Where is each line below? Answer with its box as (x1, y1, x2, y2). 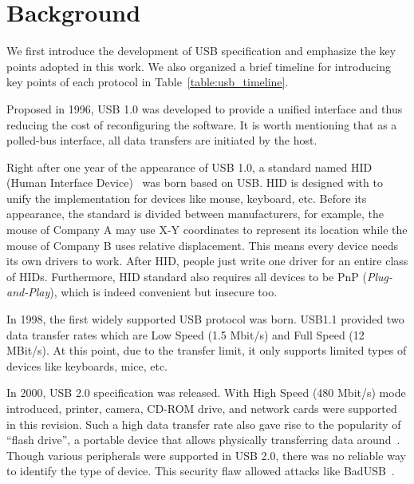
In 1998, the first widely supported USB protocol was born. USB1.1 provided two (6, 311, 404, 327)
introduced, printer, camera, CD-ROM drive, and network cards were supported (6, 400, 397, 416)
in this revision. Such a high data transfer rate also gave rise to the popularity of (6, 415, 401, 432)
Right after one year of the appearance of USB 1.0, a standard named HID (6, 158, 373, 175)
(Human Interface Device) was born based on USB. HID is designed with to (6, 174, 383, 191)
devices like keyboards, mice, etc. (6, 357, 168, 374)
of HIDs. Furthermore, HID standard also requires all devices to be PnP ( (6, 268, 367, 284)
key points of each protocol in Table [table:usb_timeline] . (6, 73, 289, 90)
